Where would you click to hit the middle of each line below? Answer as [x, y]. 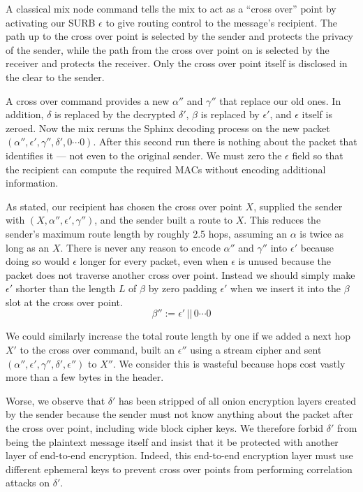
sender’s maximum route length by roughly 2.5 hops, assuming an [147, 233]
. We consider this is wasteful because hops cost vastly [229, 363]
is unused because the [284, 261]
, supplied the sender [298, 206]
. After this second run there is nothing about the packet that [225, 142]
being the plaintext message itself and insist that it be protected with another [172, 441]
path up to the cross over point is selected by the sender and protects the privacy [180, 36]
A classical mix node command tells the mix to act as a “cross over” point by [171, 8]
